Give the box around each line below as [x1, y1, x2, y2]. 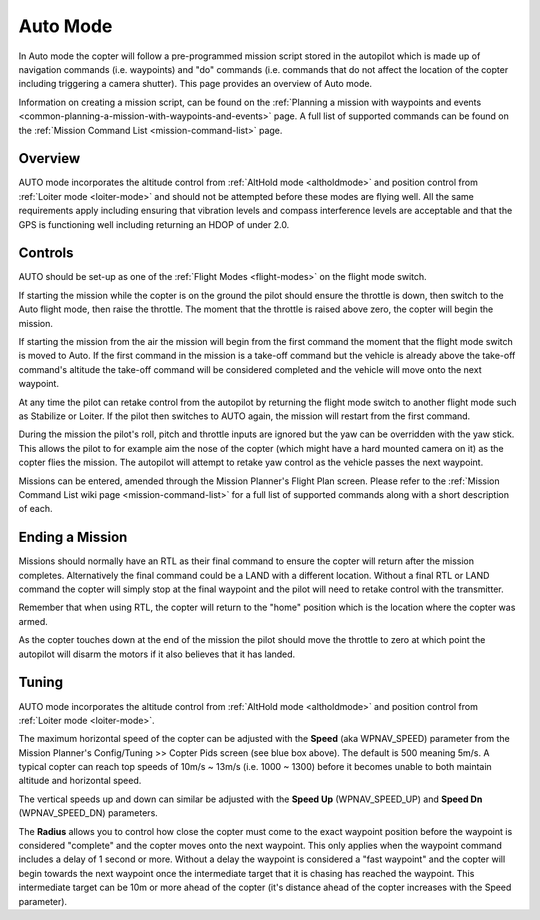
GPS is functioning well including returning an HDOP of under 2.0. [18, 218, 290, 230]
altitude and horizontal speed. [18, 775, 142, 787]
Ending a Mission [18, 529, 128, 546]
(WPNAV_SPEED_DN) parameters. [18, 807, 159, 819]
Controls [18, 245, 74, 262]
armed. [18, 615, 49, 627]
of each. [18, 503, 53, 515]
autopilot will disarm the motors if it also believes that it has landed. [18, 648, 296, 660]
